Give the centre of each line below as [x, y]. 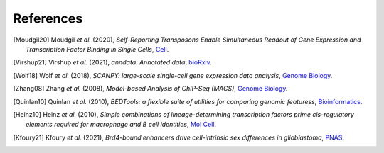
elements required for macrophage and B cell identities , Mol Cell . [121, 125]
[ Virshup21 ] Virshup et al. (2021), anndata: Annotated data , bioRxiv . [113, 62]
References [48, 18]
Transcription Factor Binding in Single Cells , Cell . [97, 49]
